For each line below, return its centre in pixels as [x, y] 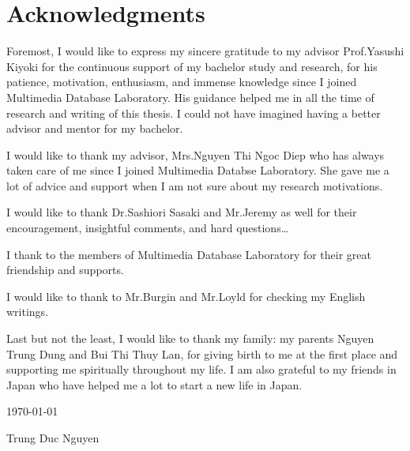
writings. [28, 312]
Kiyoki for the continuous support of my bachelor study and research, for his [192, 66]
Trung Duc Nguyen [53, 438]
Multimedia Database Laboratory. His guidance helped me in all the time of [190, 97]
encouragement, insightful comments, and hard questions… [148, 228]
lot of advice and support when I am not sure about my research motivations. [195, 185]
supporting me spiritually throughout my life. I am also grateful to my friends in [201, 369]
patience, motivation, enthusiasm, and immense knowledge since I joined [182, 82]
